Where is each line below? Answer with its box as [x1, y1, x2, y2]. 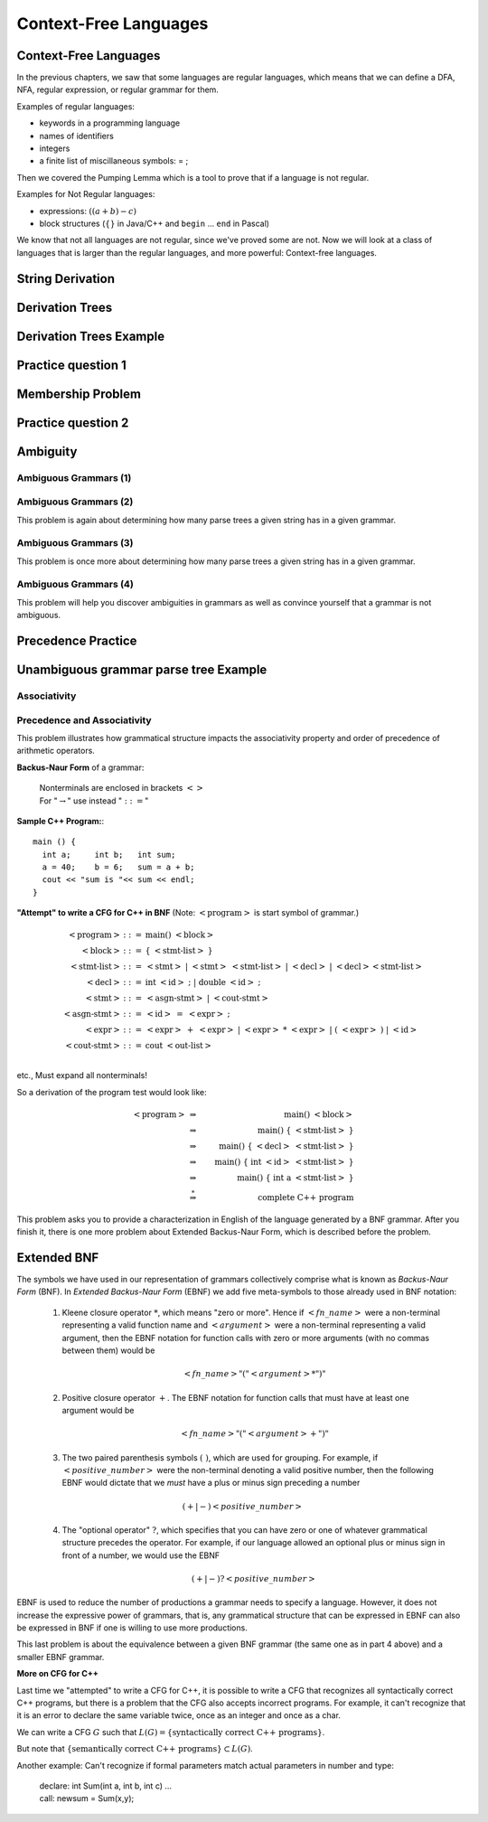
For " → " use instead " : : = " [39, 795, 149, 806]
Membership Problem [16, 386, 142, 401]
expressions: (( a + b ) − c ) [39, 205, 137, 216]
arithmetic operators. [16, 746, 95, 756]
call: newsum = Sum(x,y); [39, 1793, 135, 1804]
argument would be [61, 1405, 135, 1416]
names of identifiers [39, 130, 115, 141]
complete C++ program [258, 1193, 354, 1202]
